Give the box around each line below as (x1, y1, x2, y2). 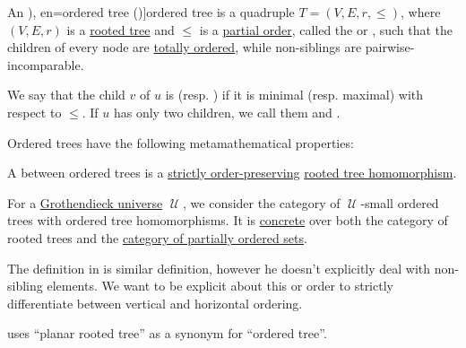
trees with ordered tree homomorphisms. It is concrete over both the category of (7, 211, 448, 230)
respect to (7, 102, 62, 121)
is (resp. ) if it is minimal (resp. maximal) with (165, 85, 424, 104)
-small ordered (360, 193, 439, 212)
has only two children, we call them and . (113, 102, 341, 121)
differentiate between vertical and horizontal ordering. (7, 293, 303, 312)
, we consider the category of (183, 193, 341, 212)
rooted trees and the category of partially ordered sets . (7, 228, 307, 247)
